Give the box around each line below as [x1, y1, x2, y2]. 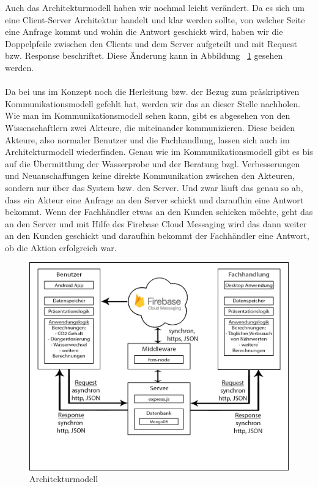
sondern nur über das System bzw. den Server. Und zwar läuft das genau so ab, [5, 181, 303, 194]
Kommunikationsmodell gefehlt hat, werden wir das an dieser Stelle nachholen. [5, 97, 300, 110]
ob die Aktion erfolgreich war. [5, 241, 117, 254]
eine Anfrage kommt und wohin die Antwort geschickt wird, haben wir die [5, 25, 283, 38]
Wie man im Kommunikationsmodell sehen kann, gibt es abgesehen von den [5, 109, 290, 122]
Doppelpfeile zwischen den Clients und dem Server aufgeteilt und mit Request [5, 37, 297, 50]
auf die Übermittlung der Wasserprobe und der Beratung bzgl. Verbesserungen [5, 157, 300, 170]
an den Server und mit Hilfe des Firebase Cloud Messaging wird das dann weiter [5, 217, 307, 230]
